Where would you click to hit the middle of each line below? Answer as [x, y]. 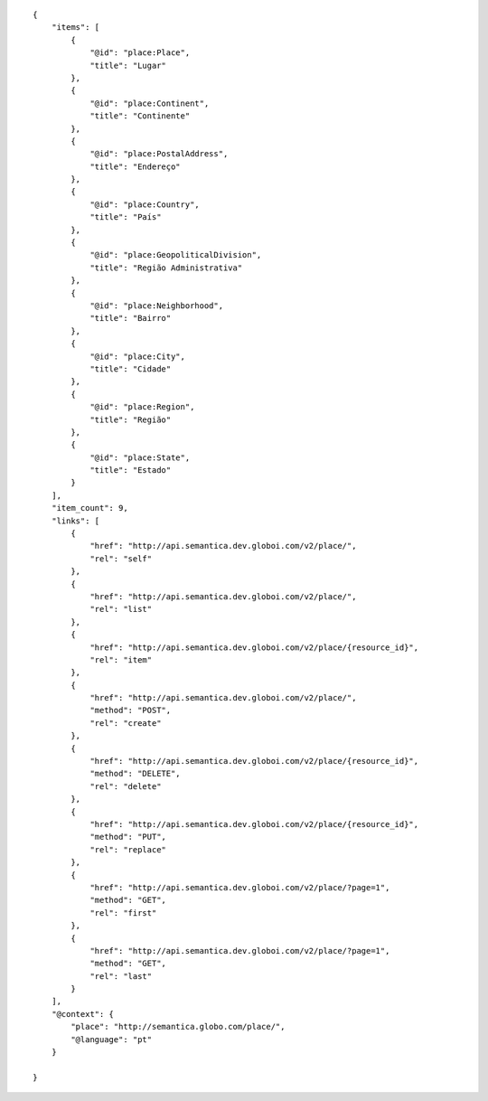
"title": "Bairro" [131, 318]
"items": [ [75, 28]
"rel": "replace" [128, 849]
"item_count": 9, [89, 508]
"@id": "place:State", [140, 457]
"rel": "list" [121, 609]
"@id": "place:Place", [140, 53]
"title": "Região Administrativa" [166, 268]
